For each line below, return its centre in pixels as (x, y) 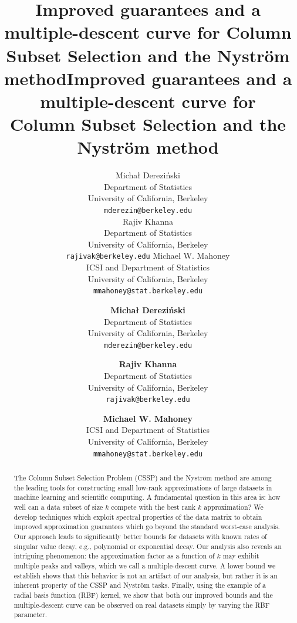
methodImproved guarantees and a (148, 78)
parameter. (31, 614)
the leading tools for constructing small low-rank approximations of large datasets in (143, 487)
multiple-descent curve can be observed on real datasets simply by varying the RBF (142, 605)
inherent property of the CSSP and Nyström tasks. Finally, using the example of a (140, 585)
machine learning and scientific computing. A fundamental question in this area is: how (147, 497)
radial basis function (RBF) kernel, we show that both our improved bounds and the (143, 595)
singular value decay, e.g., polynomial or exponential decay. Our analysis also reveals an (148, 546)
